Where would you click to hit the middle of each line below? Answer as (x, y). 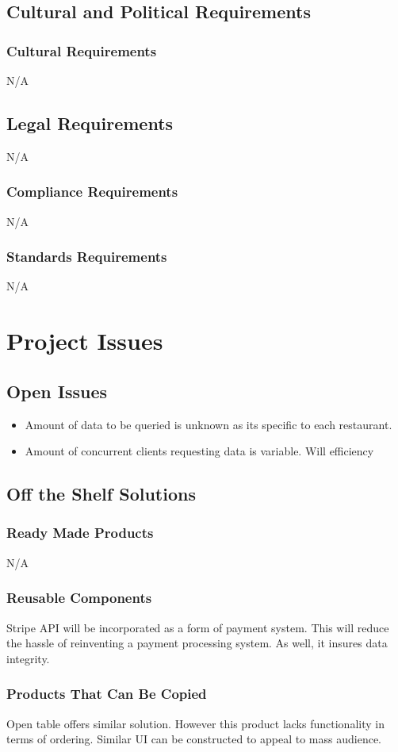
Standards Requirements (87, 257)
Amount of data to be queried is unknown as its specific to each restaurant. (209, 424)
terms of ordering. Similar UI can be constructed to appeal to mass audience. (194, 739)
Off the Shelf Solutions (101, 494)
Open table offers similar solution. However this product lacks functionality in (195, 723)
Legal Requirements (90, 123)
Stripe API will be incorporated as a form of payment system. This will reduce (198, 627)
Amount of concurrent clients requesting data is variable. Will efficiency (199, 451)
